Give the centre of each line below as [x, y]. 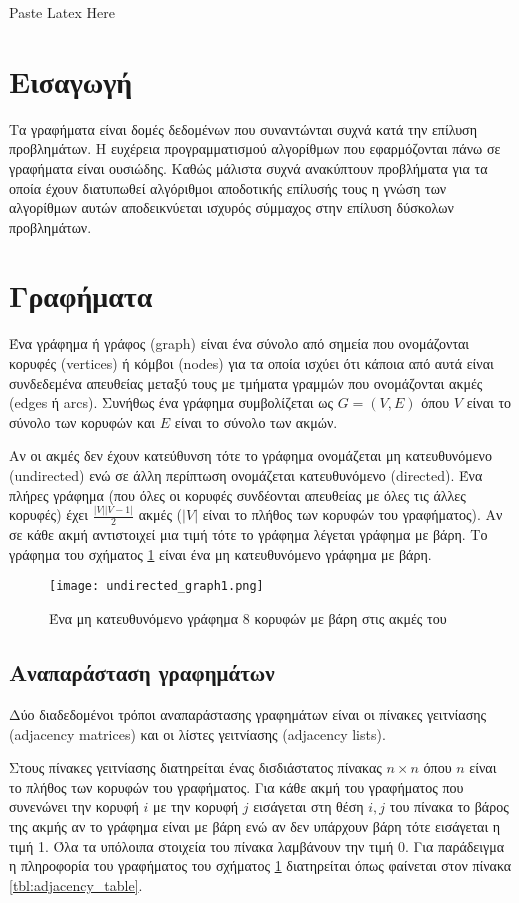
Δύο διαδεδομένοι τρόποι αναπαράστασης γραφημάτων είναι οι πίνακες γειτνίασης [248, 713]
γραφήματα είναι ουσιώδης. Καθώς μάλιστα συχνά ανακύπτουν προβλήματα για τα [248, 167]
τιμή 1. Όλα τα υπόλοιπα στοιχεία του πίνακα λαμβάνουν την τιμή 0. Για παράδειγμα [257, 845]
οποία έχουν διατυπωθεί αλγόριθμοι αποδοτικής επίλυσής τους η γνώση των [228, 187]
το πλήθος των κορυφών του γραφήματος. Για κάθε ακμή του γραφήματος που [236, 786]
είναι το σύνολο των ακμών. [256, 421]
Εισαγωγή [71, 80]
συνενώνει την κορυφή [74, 806]
